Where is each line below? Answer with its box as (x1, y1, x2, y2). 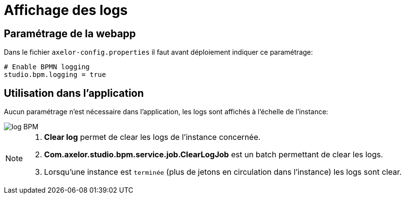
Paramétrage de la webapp (4, 27, 136, 40)
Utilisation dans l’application (4, 87, 144, 99)
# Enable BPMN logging (4, 63, 90, 71)
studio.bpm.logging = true (4, 71, 106, 79)
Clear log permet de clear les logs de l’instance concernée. (44, 132, 261, 142)
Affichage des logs (4, 2, 128, 18)
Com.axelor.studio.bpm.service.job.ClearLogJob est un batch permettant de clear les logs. (44, 150, 383, 160)
